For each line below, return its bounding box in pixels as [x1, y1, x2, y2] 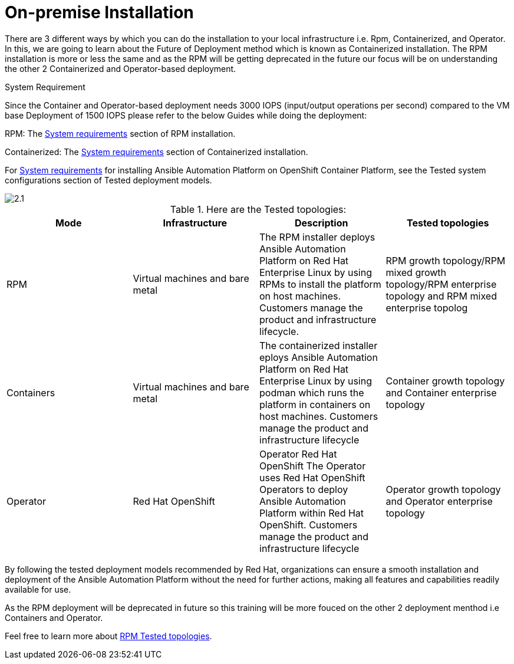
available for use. [5, 584, 71, 594]
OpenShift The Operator [259, 459, 366, 472]
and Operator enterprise [385, 495, 493, 507]
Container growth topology [385, 374, 505, 387]
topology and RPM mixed [385, 290, 497, 302]
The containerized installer [259, 339, 378, 351]
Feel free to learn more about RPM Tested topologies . [5, 630, 212, 641]
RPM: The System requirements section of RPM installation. [5, 128, 236, 139]
